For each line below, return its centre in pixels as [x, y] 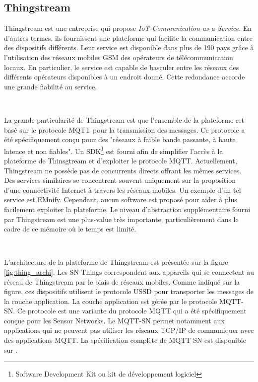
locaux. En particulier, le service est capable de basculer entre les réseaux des [122, 67]
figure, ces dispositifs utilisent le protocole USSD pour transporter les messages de [129, 291]
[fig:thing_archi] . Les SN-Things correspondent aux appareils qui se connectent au [129, 271]
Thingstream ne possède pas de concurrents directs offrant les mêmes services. [123, 170]
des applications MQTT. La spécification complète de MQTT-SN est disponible [125, 340]
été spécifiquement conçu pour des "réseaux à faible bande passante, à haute [120, 139]
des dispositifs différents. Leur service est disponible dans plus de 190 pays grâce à [129, 47]
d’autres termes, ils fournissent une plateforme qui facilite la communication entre [129, 38]
